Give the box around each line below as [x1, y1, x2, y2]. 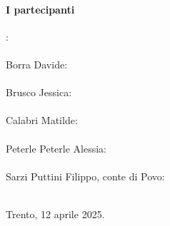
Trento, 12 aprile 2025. [6, 206, 105, 221]
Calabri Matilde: [6, 113, 78, 128]
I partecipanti [6, 1, 75, 16]
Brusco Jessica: [6, 85, 72, 100]
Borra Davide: [6, 56, 68, 71]
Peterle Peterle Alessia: [6, 140, 106, 155]
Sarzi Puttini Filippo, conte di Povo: [6, 168, 165, 183]
